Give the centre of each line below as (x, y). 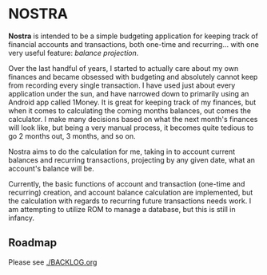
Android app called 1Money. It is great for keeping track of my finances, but (132, 102)
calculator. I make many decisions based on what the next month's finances (133, 119)
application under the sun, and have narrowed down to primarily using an (129, 93)
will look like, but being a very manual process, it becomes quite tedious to (131, 128)
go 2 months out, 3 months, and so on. (72, 136)
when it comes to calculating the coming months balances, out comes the (130, 110)
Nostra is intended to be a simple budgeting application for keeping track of (133, 36)
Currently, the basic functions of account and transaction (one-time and (127, 183)
